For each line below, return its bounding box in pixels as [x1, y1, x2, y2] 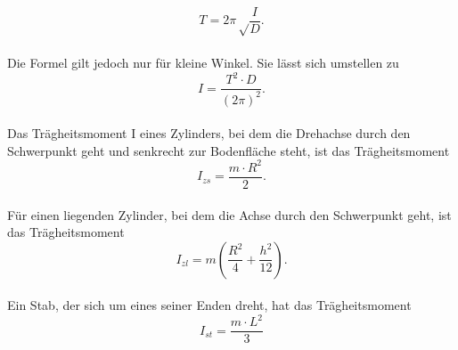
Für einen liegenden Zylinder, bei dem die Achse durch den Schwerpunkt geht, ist [7, 205, 452, 224]
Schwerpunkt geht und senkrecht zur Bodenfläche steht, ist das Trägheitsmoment [7, 141, 450, 159]
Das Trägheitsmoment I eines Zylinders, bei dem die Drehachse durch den [7, 124, 411, 142]
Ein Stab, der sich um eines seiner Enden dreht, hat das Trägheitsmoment [7, 296, 412, 314]
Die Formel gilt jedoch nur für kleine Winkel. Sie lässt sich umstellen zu [7, 53, 399, 72]
